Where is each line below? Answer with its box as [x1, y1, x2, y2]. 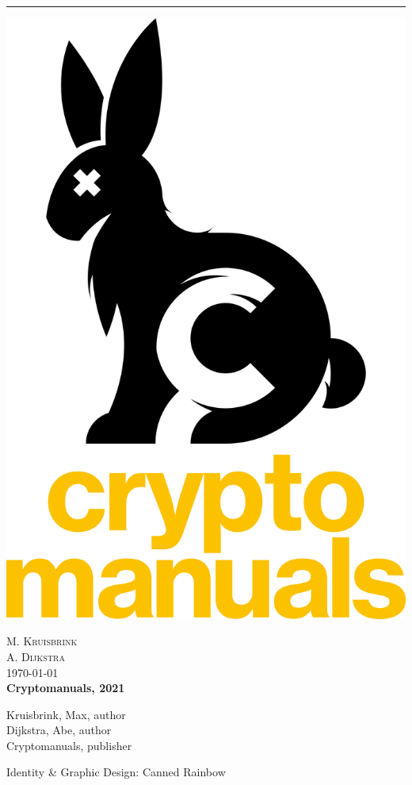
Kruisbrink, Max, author [6, 706, 126, 722]
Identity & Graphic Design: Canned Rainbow [6, 764, 226, 780]
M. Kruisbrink [6, 633, 78, 649]
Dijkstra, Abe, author [6, 722, 112, 738]
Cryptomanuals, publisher [6, 737, 132, 753]
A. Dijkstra [6, 648, 65, 664]
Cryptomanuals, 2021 [6, 679, 125, 696]
